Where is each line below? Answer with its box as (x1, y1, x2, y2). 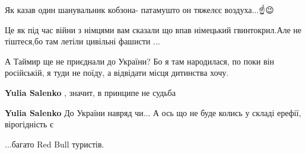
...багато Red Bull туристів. (5, 137, 104, 150)
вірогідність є (5, 118, 54, 130)
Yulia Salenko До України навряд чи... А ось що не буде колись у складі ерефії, (5, 106, 301, 118)
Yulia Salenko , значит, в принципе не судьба (5, 86, 176, 98)
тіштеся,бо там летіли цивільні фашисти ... (5, 35, 160, 47)
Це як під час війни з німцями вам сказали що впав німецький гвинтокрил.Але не (5, 23, 302, 36)
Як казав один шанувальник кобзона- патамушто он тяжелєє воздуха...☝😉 (5, 4, 275, 15)
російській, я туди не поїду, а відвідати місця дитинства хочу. (5, 66, 229, 79)
